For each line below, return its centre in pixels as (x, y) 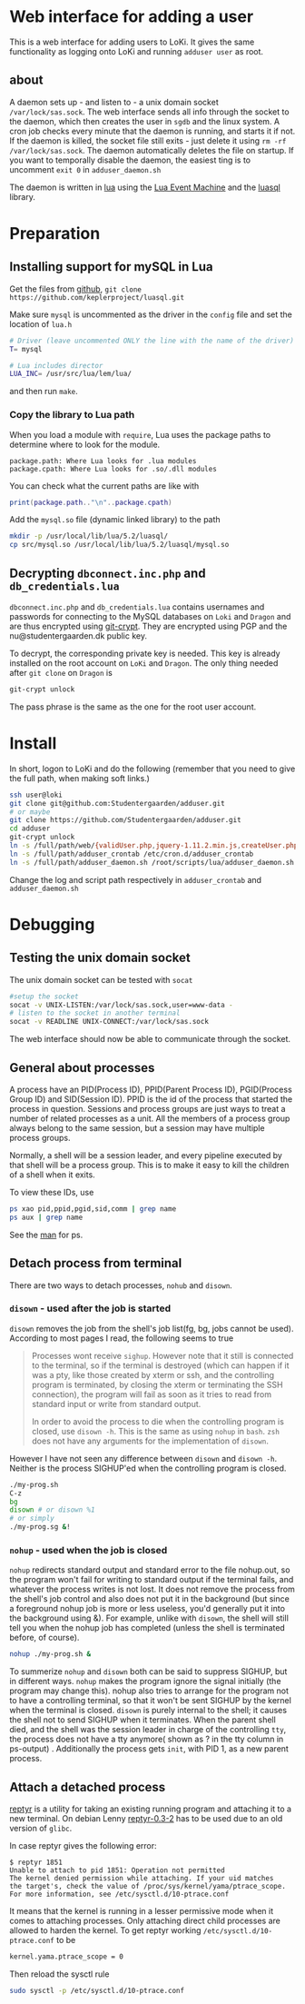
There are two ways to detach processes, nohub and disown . (121, 1285)
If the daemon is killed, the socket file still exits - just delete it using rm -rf (148, 140)
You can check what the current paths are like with (104, 486)
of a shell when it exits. (52, 1175)
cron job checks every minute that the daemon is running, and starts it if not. (152, 131)
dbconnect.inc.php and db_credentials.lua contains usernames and (137, 607)
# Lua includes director (56, 365)
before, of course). (44, 1638)
